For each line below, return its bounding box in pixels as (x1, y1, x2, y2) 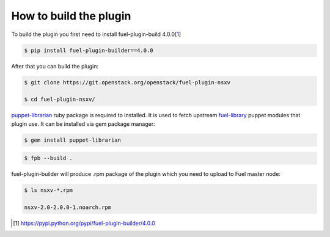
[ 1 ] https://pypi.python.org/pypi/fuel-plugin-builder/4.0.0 (13, 219, 156, 227)
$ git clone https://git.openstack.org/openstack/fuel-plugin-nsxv (24, 79, 231, 86)
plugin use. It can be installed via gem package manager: (11, 120, 155, 128)
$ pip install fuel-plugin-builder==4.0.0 (24, 46, 153, 54)
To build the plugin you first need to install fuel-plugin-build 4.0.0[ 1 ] (11, 31, 182, 38)
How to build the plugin (11, 9, 131, 23)
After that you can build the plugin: (11, 62, 99, 70)
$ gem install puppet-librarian (24, 136, 122, 144)
